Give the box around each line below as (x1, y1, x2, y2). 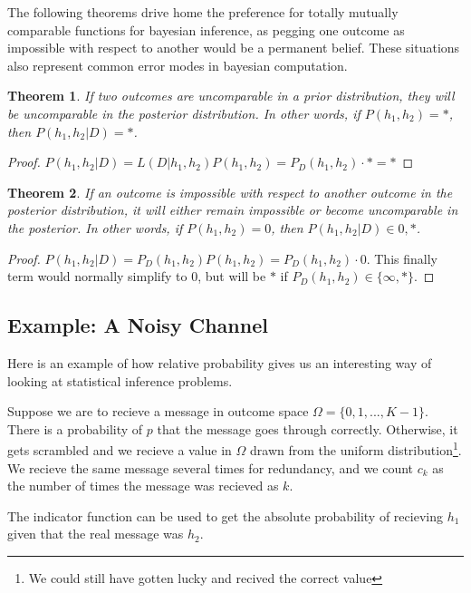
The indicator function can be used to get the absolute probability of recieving (7, 506, 443, 525)
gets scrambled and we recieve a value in (7, 440, 232, 459)
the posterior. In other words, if (7, 218, 183, 237)
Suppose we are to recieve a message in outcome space (7, 402, 309, 421)
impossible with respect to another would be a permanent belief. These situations (7, 38, 460, 57)
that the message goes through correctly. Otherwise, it (157, 419, 458, 438)
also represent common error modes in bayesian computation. (7, 55, 348, 74)
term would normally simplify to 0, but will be (7, 267, 266, 286)
